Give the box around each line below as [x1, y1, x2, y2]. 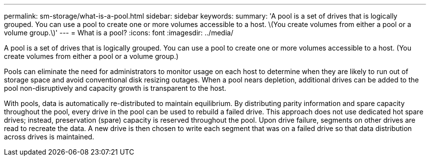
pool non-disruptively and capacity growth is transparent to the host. [4, 84, 226, 92]
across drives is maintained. [4, 133, 94, 141]
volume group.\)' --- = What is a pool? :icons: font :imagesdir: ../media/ [4, 28, 234, 37]
